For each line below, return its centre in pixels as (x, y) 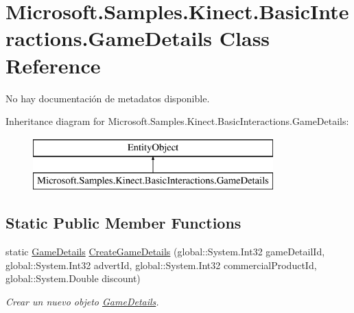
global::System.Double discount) (73, 278)
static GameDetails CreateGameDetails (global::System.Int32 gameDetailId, (165, 252)
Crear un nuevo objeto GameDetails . (82, 301)
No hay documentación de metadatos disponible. (108, 98)
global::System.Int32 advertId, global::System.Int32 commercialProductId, (161, 265)
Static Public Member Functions (123, 223)
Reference (53, 65)
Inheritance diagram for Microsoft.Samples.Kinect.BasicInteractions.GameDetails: (177, 121)
